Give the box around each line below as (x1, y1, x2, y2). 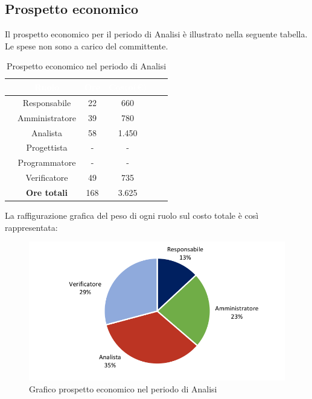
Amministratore (18, 111, 76, 124)
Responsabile (22, 96, 71, 108)
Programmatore (18, 156, 76, 169)
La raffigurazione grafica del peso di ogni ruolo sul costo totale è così (5, 209, 259, 221)
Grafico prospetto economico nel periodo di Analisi (29, 382, 217, 395)
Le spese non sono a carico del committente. (5, 39, 168, 52)
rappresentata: (5, 221, 58, 233)
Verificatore (25, 171, 68, 184)
